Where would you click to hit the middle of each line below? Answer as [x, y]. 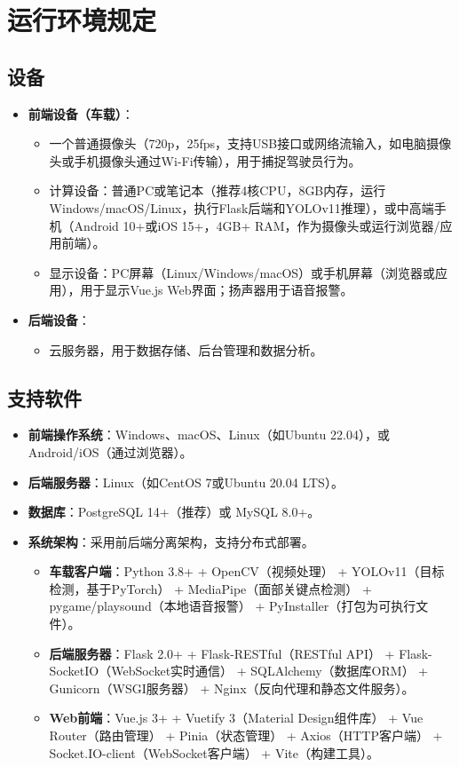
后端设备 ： [59, 319]
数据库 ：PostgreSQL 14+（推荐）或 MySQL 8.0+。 [174, 512]
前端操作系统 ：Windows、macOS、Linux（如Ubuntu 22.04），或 [209, 435]
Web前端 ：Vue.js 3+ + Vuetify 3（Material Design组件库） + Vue [236, 718]
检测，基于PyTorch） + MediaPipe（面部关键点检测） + [210, 588]
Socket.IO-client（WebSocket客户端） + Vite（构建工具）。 [214, 752]
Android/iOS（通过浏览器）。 [110, 451]
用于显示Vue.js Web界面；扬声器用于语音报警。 [217, 290]
